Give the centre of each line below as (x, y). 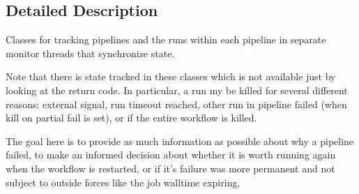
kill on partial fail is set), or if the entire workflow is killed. (131, 118)
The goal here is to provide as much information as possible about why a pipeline (180, 141)
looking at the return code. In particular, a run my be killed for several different (177, 90)
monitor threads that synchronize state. (90, 53)
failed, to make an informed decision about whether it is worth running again (171, 155)
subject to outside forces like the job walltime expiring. (123, 182)
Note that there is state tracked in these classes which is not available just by (171, 76)
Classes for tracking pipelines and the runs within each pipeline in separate (166, 39)
